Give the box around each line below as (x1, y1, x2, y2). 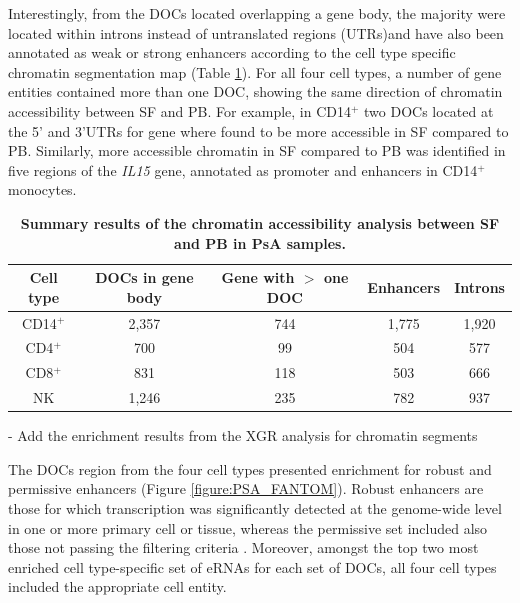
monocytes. (8, 179, 77, 200)
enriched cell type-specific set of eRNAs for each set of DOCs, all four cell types (8, 556, 497, 577)
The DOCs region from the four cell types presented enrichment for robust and (8, 458, 492, 479)
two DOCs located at (364, 100, 494, 121)
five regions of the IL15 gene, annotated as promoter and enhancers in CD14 (8, 159, 478, 180)
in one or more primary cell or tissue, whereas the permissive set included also (8, 517, 488, 538)
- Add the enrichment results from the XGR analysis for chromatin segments (8, 425, 478, 446)
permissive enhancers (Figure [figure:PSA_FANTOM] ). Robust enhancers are (8, 478, 484, 499)
